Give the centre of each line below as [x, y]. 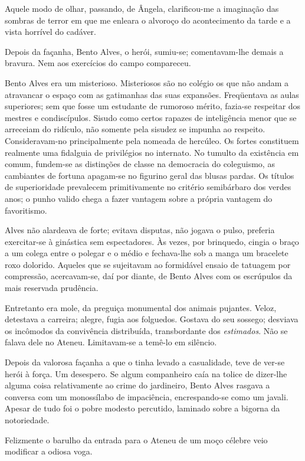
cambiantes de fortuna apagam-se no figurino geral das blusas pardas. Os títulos [150, 175]
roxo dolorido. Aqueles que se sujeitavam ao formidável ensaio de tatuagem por [148, 264]
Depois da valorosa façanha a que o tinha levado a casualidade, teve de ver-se [145, 362]
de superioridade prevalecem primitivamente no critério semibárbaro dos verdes [148, 187]
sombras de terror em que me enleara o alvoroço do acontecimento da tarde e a [148, 20]
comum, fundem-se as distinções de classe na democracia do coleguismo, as [140, 164]
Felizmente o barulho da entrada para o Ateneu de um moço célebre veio [136, 439]
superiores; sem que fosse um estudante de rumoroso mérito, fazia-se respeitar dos [153, 106]
